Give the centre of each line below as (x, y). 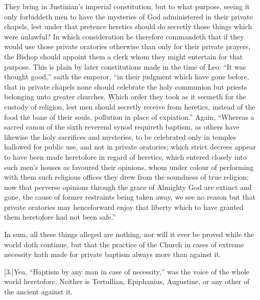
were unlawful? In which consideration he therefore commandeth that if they (124, 36)
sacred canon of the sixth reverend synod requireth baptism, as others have (122, 127)
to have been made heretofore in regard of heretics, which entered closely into (125, 156)
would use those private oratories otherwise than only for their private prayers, (127, 46)
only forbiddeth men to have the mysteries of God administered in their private (128, 16)
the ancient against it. (39, 292)
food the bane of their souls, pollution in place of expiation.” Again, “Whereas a (129, 116)
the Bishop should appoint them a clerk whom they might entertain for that (124, 56)
